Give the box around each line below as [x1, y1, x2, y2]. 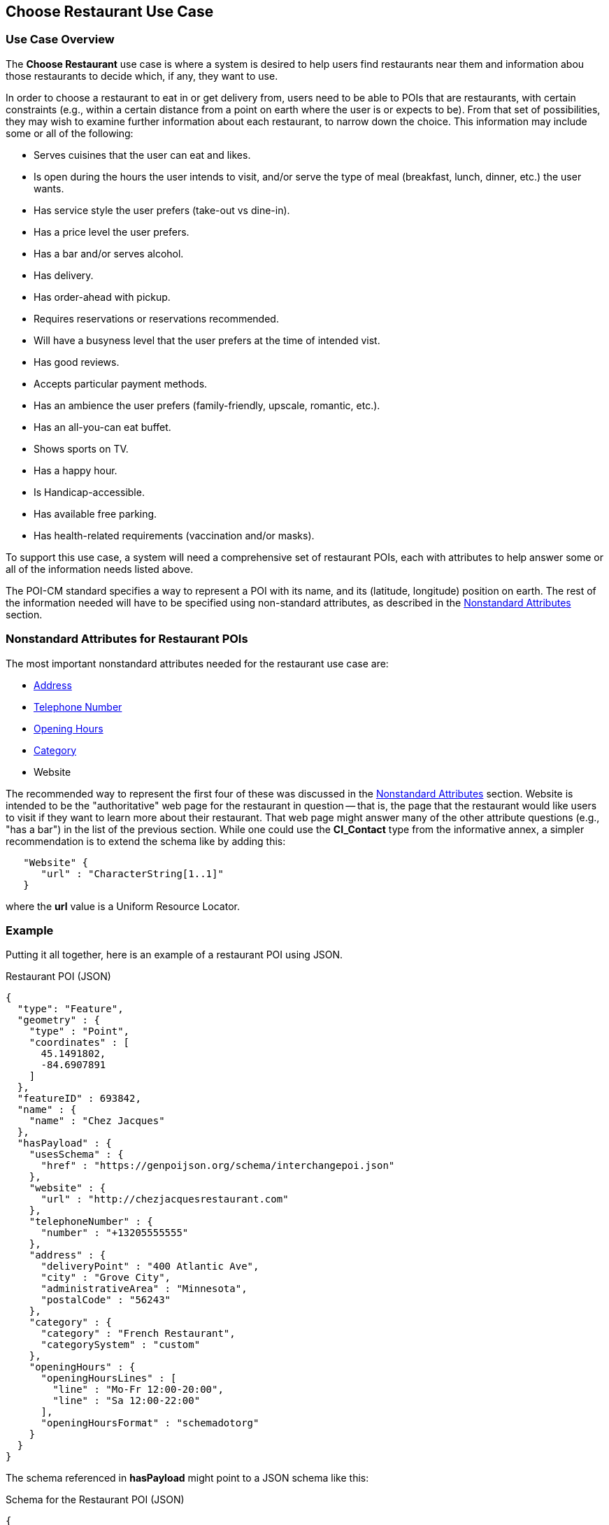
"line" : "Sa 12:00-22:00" [52, 1395, 201, 1407]
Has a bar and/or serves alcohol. [34, 247, 184, 260]
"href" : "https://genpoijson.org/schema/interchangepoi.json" [41, 1160, 395, 1172]
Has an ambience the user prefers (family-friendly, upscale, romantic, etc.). [34, 399, 380, 411]
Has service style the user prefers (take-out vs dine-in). [34, 204, 290, 216]
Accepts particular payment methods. [34, 377, 208, 390]
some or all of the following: [6, 127, 134, 139]
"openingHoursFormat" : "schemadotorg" [41, 1417, 259, 1429]
